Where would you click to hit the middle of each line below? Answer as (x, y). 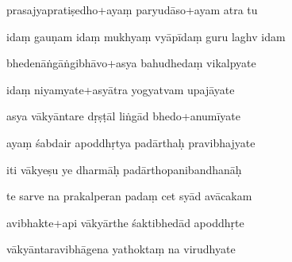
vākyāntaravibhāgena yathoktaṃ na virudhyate (121, 249)
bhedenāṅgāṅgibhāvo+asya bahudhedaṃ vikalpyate (131, 63)
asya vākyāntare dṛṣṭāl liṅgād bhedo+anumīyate (124, 116)
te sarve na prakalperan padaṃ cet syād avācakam (129, 196)
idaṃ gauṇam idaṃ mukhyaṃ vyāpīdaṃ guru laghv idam (146, 36)
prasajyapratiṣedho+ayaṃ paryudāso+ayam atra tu (132, 9)
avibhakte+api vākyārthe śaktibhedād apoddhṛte (125, 222)
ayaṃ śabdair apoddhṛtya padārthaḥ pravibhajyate (131, 142)
